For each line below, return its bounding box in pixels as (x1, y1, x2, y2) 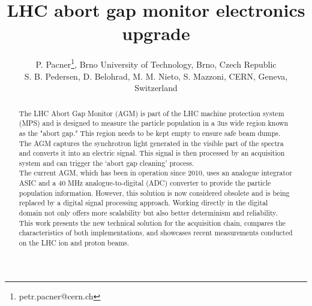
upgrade (122, 21, 190, 46)
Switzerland (134, 81, 178, 94)
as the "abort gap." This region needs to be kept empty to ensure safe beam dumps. (19, 128, 281, 138)
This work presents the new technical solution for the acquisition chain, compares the (19, 217, 286, 228)
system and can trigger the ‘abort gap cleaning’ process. (19, 157, 194, 168)
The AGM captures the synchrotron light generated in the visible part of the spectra (19, 138, 284, 148)
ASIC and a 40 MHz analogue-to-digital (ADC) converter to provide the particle (19, 178, 271, 188)
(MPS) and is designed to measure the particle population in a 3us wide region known (19, 118, 289, 128)
